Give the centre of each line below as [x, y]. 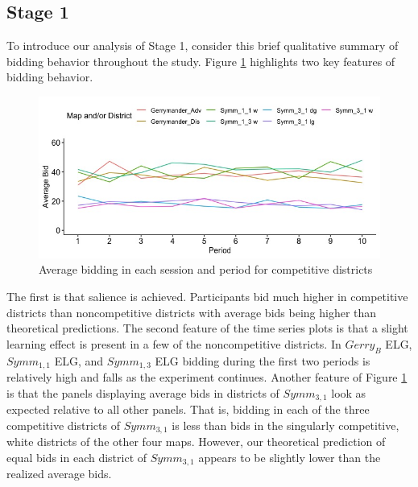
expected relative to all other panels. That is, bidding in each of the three [188, 409]
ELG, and [79, 360]
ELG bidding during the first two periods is [263, 360]
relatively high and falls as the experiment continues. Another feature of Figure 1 [207, 377]
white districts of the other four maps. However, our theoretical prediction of [196, 442]
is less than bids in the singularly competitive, [286, 425]
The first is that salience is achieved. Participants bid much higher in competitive [207, 297]
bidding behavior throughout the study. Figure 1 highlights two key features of [201, 61]
